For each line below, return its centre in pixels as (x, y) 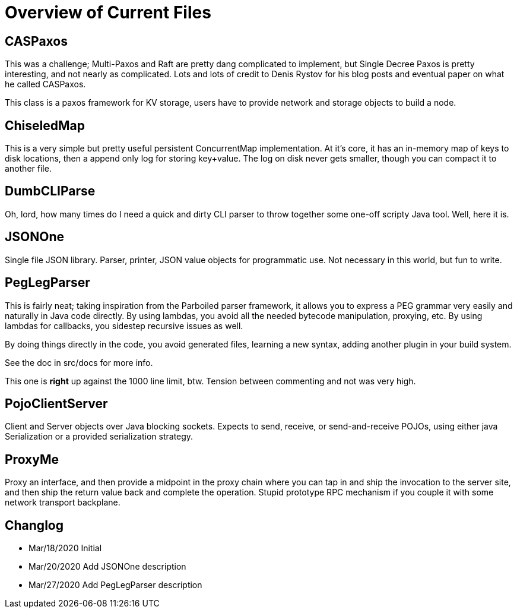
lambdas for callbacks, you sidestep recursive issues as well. (124, 326)
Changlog (34, 525)
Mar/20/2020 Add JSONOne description (107, 567)
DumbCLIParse (50, 191)
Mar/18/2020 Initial (65, 548)
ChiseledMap (45, 125)
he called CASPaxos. (45, 84)
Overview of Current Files (108, 12)
